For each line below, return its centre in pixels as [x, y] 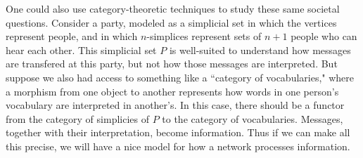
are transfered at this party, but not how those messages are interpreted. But [172, 64]
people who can [324, 36]
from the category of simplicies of [77, 118]
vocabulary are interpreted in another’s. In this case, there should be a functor [175, 105]
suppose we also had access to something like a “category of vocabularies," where [180, 77]
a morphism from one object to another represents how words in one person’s [172, 91]
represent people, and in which [72, 36]
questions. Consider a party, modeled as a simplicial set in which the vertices [171, 22]
